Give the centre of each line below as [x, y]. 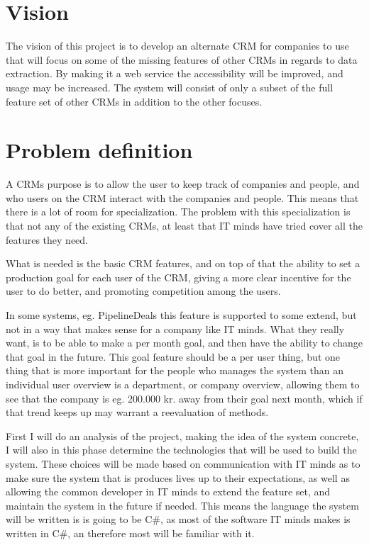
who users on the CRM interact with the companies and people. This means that [182, 197]
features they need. [47, 239]
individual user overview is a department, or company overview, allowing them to [183, 384]
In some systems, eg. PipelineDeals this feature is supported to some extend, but [181, 314]
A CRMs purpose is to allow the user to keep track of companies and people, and [183, 184]
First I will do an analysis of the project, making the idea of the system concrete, [182, 436]
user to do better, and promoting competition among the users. [143, 291]
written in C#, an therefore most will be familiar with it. [130, 533]
